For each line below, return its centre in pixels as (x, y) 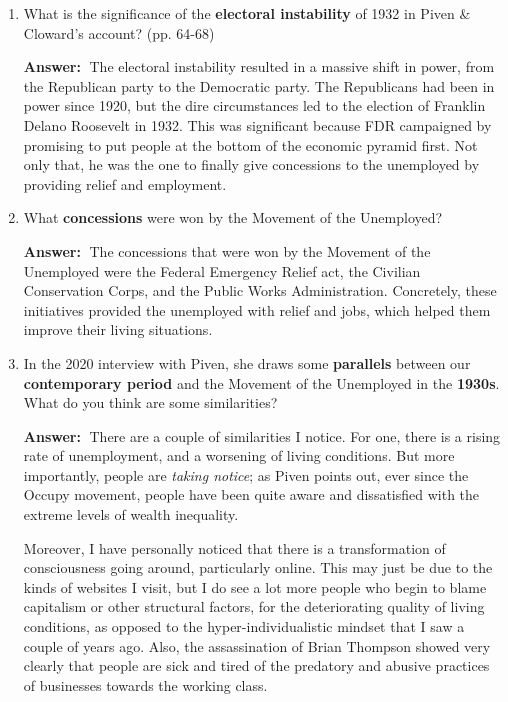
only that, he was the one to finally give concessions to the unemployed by (251, 164)
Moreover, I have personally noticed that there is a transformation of (234, 547)
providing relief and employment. (125, 183)
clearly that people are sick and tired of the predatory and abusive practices (256, 665)
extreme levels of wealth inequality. (131, 514)
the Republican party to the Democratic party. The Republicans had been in (259, 85)
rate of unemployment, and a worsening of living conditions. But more (239, 455)
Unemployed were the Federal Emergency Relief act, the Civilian (222, 270)
